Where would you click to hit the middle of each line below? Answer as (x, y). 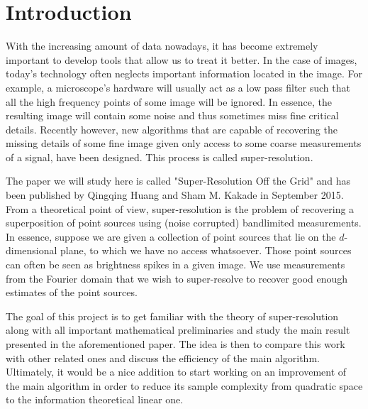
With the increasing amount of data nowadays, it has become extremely (162, 46)
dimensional (32, 250)
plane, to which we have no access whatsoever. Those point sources (206, 250)
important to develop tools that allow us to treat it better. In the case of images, (182, 59)
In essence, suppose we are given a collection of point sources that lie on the (171, 236)
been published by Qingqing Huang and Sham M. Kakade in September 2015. (175, 195)
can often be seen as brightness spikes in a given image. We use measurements (175, 265)
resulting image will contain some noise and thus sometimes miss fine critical (172, 115)
